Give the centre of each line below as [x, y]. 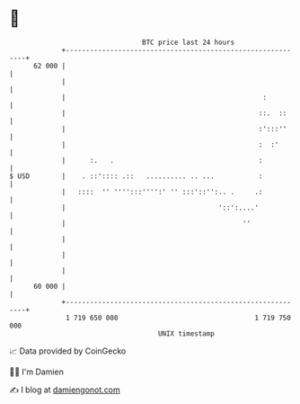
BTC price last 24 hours [189, 42]
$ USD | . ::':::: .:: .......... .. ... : [136, 176]
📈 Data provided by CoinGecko [68, 351]
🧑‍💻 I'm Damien [37, 372]
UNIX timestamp [186, 333]
